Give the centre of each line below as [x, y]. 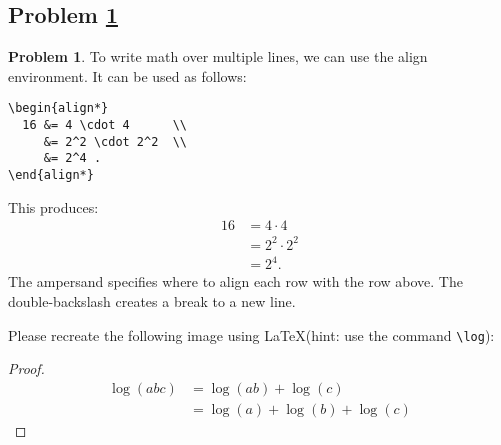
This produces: [53, 206]
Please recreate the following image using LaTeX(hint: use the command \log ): [251, 334]
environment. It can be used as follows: [127, 75]
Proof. [26, 368]
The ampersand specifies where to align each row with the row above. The [235, 281]
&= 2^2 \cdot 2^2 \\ [115, 141]
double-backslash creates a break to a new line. [152, 300]
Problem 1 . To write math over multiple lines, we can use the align [218, 56]
